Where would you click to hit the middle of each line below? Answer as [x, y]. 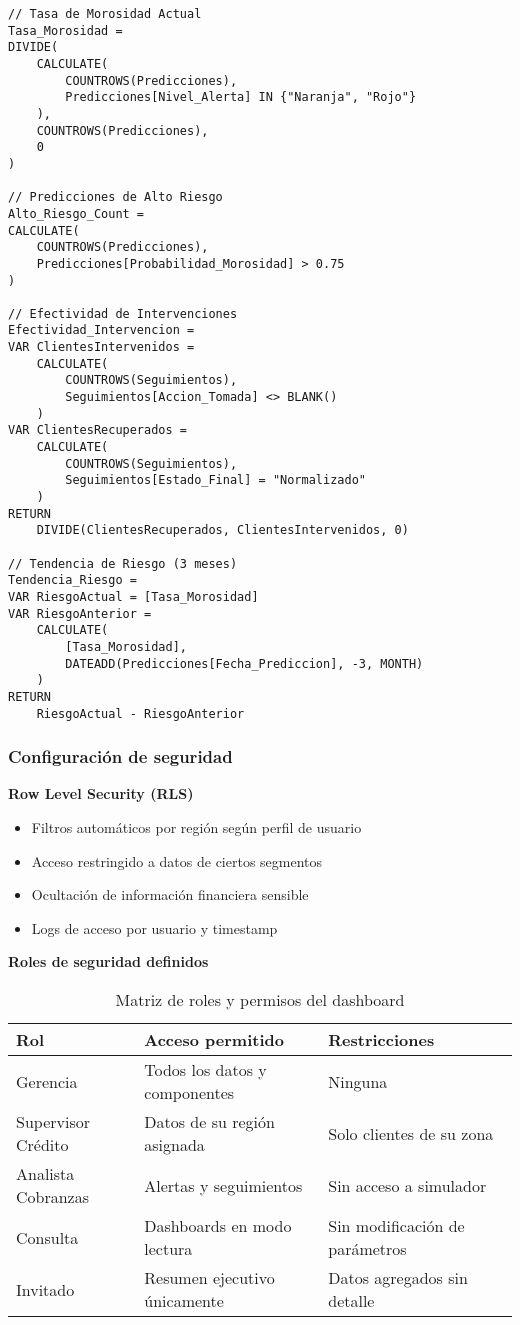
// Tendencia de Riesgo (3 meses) [123, 563]
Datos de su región [209, 1121]
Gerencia [47, 1081]
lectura [168, 1248]
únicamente [184, 1300]
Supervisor [53, 1121]
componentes [189, 1092]
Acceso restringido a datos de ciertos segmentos [177, 860]
